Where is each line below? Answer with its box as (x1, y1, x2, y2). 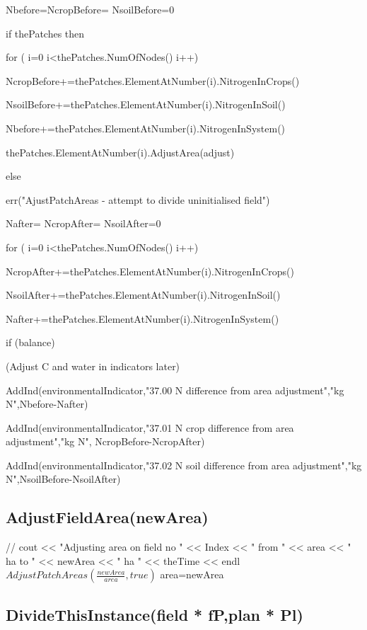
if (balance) (6, 335, 55, 350)
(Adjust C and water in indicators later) (6, 358, 180, 373)
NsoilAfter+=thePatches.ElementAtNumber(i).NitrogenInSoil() (6, 287, 281, 302)
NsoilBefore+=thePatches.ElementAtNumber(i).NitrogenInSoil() (6, 97, 286, 112)
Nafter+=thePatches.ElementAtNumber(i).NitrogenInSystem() (6, 311, 279, 326)
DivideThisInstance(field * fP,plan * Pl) (6, 603, 303, 625)
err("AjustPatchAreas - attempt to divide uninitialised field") (6, 192, 270, 207)
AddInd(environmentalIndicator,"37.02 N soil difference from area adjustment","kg (6, 457, 362, 472)
